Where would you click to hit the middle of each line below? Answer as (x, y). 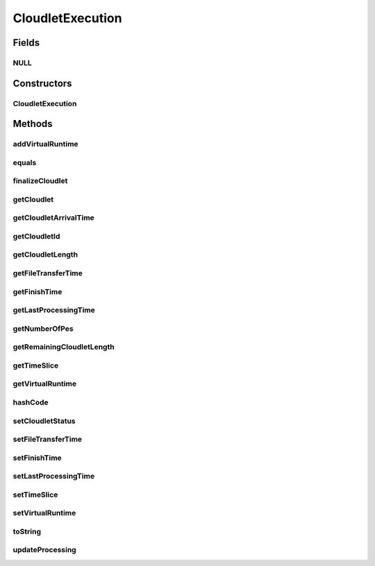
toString (27, 531)
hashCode (31, 402)
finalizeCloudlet (40, 181)
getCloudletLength (45, 255)
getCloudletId (36, 236)
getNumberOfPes (43, 328)
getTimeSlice (36, 366)
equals (25, 162)
